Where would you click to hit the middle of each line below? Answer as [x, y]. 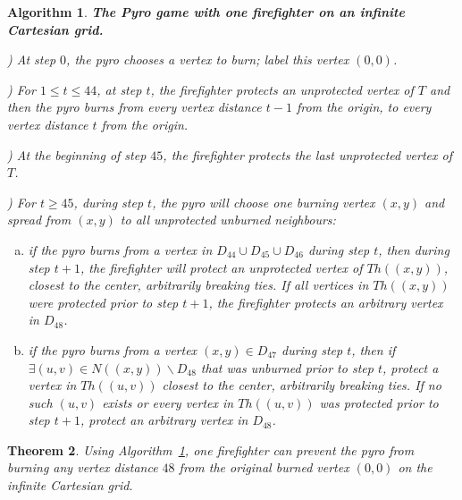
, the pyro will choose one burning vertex [264, 202]
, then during [414, 249]
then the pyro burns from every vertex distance [134, 107]
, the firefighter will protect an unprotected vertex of [221, 267]
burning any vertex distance [83, 467]
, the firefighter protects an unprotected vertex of [282, 89]
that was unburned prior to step [287, 367]
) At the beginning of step [77, 154]
